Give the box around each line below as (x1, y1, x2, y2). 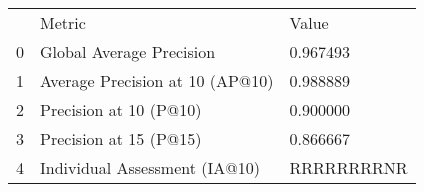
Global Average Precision (40, 40, 216, 63)
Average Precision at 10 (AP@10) (40, 69, 274, 92)
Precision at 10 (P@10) (40, 98, 202, 121)
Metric (40, 11, 86, 34)
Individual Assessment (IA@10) (40, 156, 260, 179)
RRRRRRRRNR (289, 156, 408, 179)
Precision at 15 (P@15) (40, 127, 202, 150)
